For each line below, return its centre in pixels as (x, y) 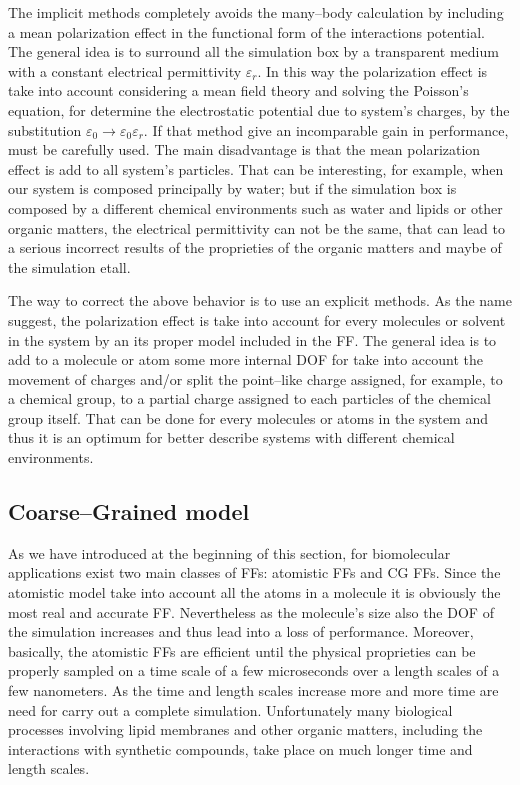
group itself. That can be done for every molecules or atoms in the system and (248, 417)
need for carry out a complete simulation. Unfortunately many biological (230, 709)
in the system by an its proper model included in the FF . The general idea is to (252, 339)
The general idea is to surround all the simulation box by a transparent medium (253, 51)
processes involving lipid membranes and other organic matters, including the (245, 729)
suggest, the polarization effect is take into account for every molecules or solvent (257, 319)
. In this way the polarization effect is (372, 70)
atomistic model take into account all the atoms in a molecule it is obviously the (254, 592)
